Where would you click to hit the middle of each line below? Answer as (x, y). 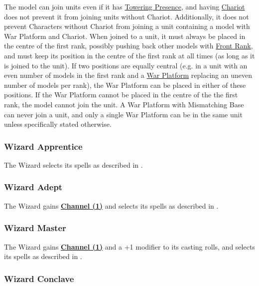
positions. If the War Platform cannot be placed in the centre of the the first (121, 95)
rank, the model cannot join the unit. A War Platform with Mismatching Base (124, 104)
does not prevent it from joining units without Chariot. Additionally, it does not (127, 16)
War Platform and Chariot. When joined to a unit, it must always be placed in (125, 36)
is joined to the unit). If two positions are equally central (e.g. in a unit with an (126, 65)
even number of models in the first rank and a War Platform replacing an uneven (128, 75)
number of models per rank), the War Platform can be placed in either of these (125, 85)
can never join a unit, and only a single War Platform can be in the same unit (123, 114)
